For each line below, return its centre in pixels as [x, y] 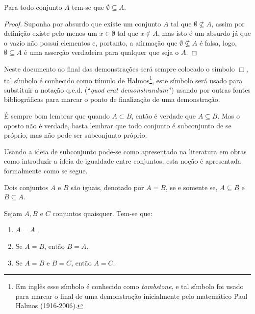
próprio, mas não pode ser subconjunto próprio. [76, 135]
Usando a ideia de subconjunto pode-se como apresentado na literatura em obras [125, 151]
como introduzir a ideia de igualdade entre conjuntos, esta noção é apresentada [123, 161]
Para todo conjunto [33, 7]
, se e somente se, [191, 187]
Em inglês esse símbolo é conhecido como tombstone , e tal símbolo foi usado [129, 286]
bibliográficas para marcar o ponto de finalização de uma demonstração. [112, 99]
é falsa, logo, [218, 42]
